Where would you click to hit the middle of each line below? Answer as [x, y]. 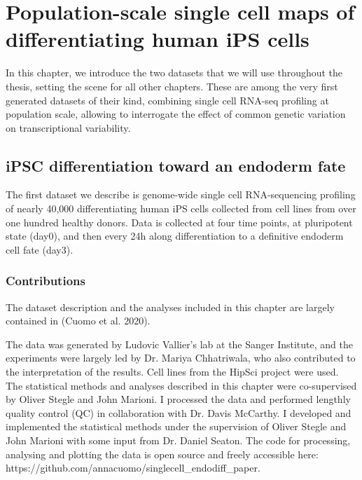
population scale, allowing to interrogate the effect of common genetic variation [176, 114]
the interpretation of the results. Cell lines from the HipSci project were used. [172, 372]
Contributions [46, 281]
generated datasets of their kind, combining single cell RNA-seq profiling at [167, 100]
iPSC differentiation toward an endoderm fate [176, 165]
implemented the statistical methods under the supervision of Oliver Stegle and [176, 426]
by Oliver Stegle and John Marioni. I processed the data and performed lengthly [178, 399]
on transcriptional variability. [68, 127]
